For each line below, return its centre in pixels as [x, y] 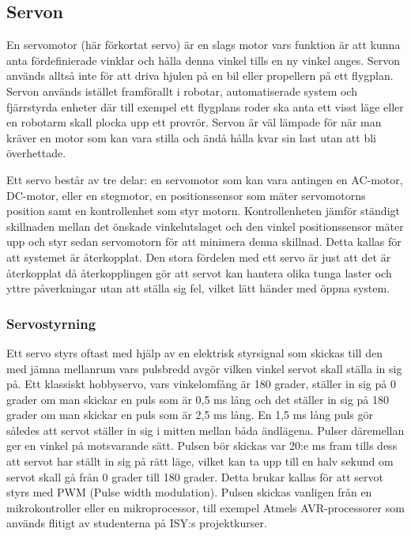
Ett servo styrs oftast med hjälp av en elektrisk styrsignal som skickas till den [194, 352]
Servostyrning [51, 323]
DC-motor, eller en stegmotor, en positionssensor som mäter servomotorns [186, 195]
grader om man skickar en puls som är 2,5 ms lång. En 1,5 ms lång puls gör [190, 415]
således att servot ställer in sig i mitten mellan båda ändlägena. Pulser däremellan [205, 430]
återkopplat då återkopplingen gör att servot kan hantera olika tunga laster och [199, 272]
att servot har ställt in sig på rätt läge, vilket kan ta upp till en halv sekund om [200, 461]
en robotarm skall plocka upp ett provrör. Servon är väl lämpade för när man [194, 122]
